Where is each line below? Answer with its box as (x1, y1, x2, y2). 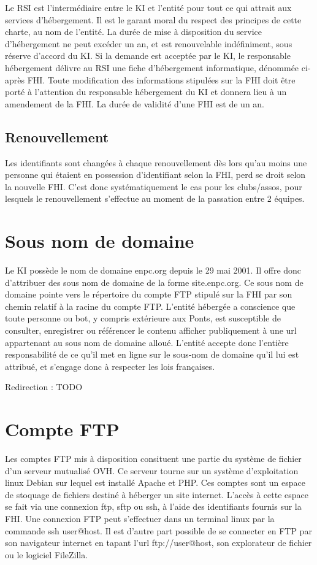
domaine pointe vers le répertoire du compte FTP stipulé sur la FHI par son (5, 288, 292, 301)
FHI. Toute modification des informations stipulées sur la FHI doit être (27, 73, 296, 86)
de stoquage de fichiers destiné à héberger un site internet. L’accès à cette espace (5, 488, 308, 501)
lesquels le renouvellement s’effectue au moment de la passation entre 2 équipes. (5, 192, 305, 205)
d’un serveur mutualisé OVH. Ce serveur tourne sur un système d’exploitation (5, 464, 299, 477)
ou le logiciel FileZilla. (5, 548, 88, 561)
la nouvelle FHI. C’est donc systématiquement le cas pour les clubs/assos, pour (5, 180, 302, 193)
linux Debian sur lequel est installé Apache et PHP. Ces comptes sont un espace (5, 476, 305, 489)
